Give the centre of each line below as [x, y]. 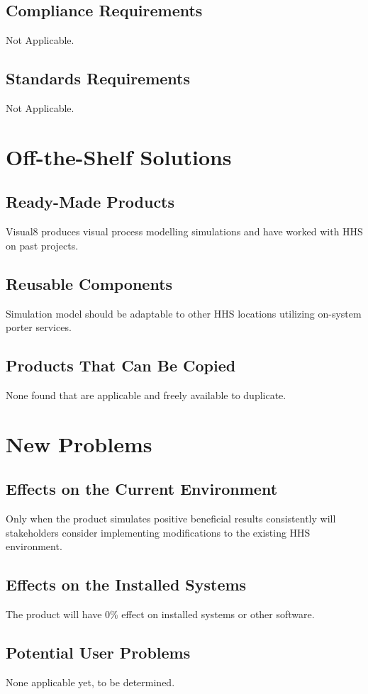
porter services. [39, 327]
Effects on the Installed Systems [126, 584]
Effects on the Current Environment [142, 489]
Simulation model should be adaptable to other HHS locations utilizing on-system [184, 313]
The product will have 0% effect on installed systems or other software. [160, 614]
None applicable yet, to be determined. [90, 682]
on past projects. [42, 245]
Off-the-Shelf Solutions [119, 156]
